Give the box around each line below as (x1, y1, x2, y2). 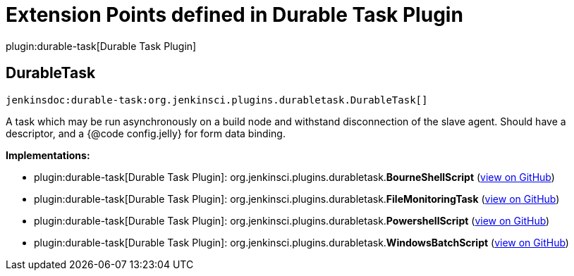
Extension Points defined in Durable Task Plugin (6, 3, 463, 27)
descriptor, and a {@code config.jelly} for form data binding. (6, 127, 286, 139)
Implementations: (6, 149, 90, 161)
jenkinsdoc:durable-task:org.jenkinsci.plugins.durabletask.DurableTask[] (6, 94, 428, 106)
